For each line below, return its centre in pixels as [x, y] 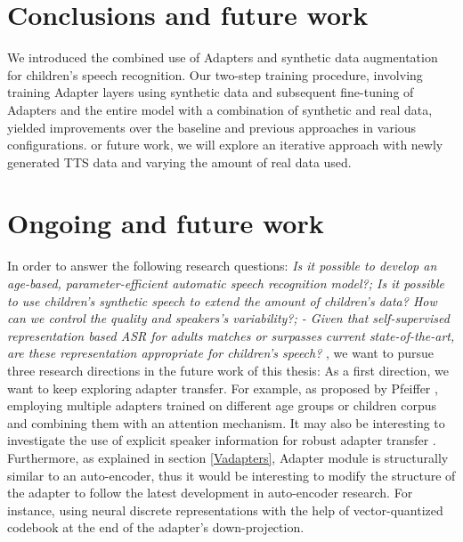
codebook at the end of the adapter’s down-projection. [156, 527]
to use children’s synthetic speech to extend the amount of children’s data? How [222, 300]
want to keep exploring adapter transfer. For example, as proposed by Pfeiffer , [223, 388]
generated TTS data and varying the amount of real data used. [179, 162]
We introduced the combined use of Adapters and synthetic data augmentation [223, 57]
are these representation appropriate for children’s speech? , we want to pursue [221, 353]
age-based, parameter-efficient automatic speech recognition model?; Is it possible [226, 283]
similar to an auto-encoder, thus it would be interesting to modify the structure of [231, 475]
